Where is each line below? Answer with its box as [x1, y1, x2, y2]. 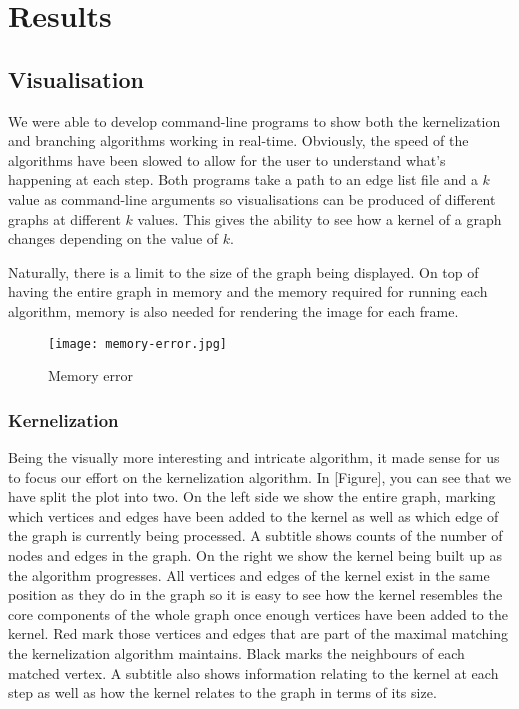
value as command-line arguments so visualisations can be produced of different [8, 188, 496, 209]
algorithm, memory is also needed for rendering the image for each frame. [8, 300, 459, 321]
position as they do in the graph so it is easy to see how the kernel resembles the [8, 584, 503, 605]
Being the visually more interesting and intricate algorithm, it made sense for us [8, 446, 500, 467]
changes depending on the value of [8, 228, 219, 249]
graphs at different [8, 208, 121, 229]
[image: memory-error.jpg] [48, 336, 227, 351]
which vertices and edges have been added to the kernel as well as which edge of [8, 505, 499, 526]
